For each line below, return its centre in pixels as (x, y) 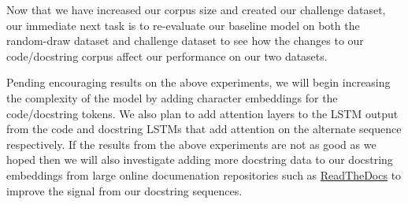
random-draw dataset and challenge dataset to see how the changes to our (185, 41)
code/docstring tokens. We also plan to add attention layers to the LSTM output (202, 113)
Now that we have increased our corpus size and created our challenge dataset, (196, 9)
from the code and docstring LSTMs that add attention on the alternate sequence (204, 129)
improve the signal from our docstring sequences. (124, 190)
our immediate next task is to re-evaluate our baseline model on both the (183, 25)
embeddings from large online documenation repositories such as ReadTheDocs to (204, 174)
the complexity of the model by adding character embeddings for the (172, 97)
